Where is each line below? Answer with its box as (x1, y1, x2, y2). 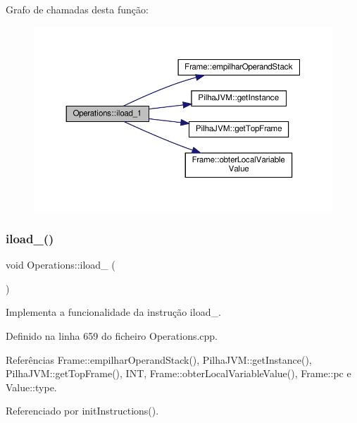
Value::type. (6, 379, 57, 394)
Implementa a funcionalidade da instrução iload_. (6, 305, 221, 319)
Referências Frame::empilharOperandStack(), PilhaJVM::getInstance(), (6, 352, 312, 367)
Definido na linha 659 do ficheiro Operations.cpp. (6, 328, 218, 343)
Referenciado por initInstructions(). (6, 403, 159, 418)
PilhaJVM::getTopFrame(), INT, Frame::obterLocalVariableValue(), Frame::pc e (6, 366, 351, 381)
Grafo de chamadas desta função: (6, 2, 149, 16)
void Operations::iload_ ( (6, 257, 115, 272)
